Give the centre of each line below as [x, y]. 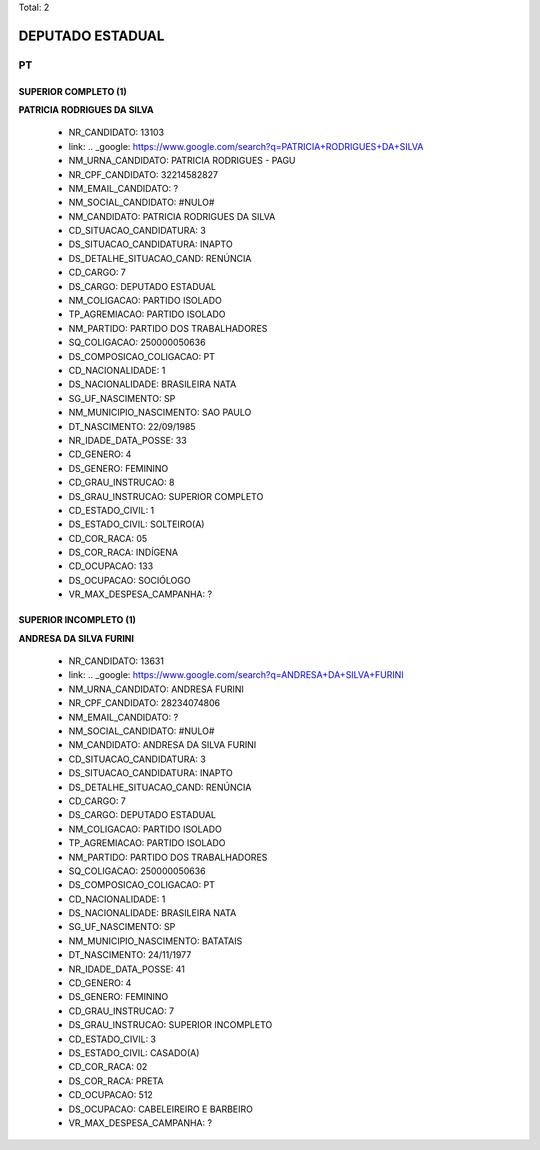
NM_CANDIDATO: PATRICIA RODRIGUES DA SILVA [172, 216]
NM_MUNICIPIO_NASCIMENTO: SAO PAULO [160, 412]
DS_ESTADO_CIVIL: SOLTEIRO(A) [136, 524]
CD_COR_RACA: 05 [108, 538]
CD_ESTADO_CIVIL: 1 [111, 510]
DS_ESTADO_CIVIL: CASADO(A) [134, 1052]
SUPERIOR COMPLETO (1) [72, 91]
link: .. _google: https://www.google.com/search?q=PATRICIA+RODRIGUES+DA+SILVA [246, 146]
